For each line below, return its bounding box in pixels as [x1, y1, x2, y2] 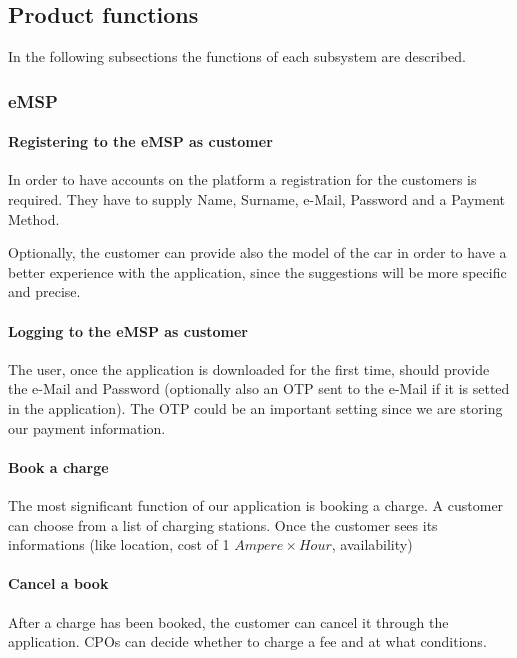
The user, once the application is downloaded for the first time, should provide [8, 358, 490, 379]
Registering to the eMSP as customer [8, 131, 273, 152]
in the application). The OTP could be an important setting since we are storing [8, 397, 503, 418]
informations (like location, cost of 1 [8, 534, 230, 555]
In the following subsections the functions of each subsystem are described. [8, 46, 467, 67]
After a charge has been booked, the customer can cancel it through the [8, 611, 449, 632]
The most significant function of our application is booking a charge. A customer [8, 494, 504, 515]
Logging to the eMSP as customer [8, 320, 249, 341]
